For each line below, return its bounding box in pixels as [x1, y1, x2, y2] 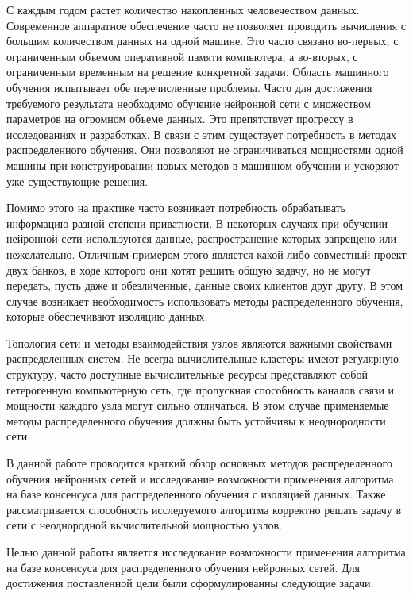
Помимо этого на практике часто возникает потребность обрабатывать [6, 199, 346, 216]
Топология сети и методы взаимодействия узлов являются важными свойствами [6, 334, 392, 351]
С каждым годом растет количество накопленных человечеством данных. [6, 2, 360, 17]
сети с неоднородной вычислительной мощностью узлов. [6, 517, 282, 533]
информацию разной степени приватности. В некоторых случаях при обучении [6, 214, 388, 231]
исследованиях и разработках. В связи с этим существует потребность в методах [6, 125, 397, 142]
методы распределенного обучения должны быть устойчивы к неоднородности [6, 412, 386, 429]
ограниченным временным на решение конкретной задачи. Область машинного [6, 63, 389, 80]
